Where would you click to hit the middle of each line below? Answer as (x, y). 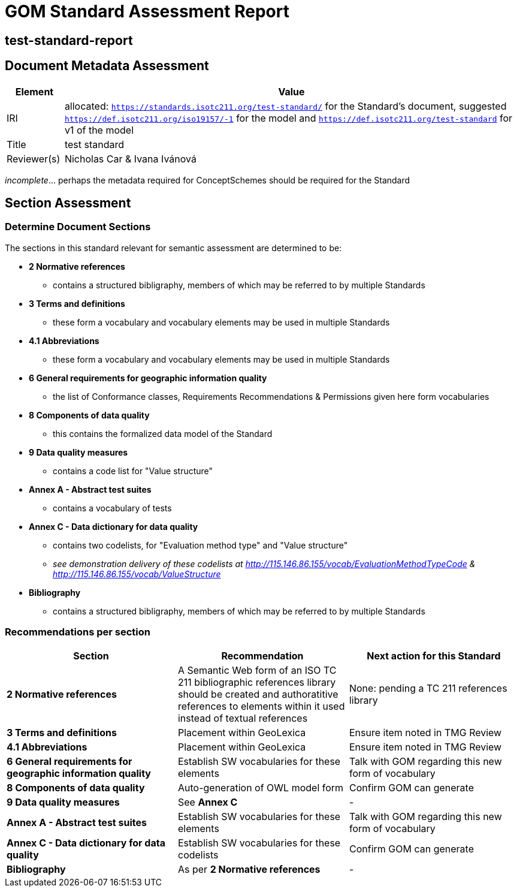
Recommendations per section (78, 632)
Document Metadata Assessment (107, 66)
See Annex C (208, 802)
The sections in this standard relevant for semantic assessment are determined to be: (173, 248)
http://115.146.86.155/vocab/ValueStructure (137, 574)
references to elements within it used (261, 706)
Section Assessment (68, 203)
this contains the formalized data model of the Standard (163, 433)
